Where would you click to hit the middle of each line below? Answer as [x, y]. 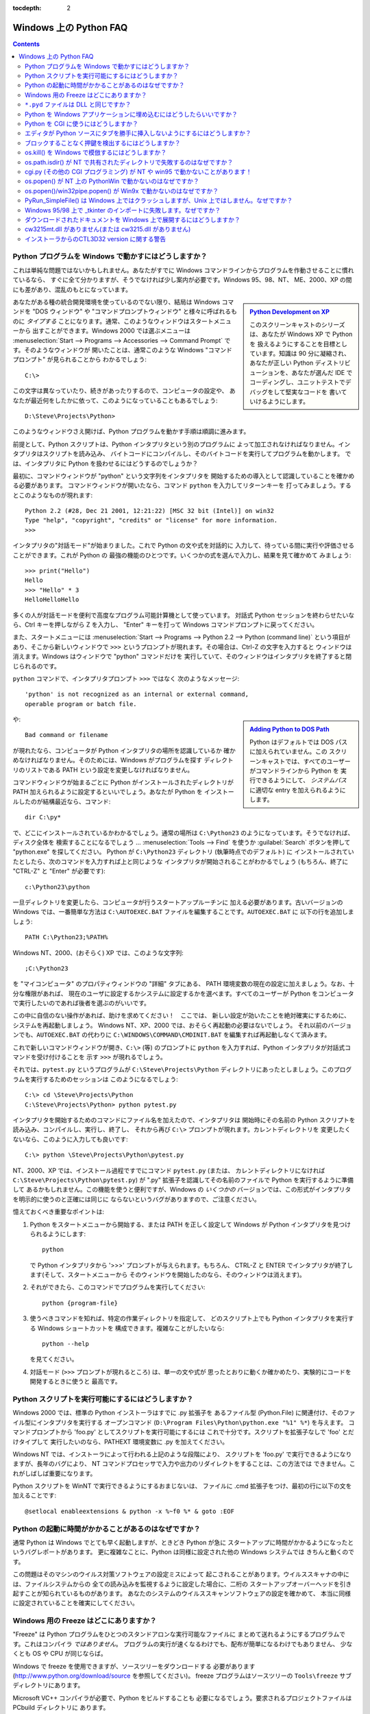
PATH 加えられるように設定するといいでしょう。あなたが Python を [108, 792]
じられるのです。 [37, 666]
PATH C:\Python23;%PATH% [66, 937]
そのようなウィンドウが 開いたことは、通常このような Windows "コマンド [128, 350]
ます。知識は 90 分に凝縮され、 [306, 353]
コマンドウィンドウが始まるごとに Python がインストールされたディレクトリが [123, 782]
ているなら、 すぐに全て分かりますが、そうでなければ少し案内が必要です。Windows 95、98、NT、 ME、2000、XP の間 [182, 280]
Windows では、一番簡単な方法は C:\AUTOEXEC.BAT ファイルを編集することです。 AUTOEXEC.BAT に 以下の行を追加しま [183, 912]
